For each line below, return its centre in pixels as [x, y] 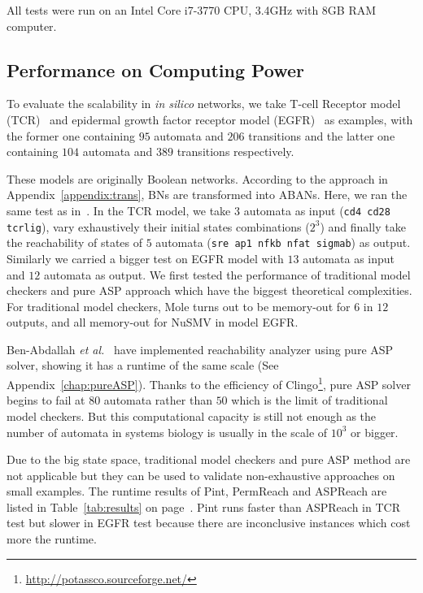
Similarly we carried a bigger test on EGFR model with [145, 258]
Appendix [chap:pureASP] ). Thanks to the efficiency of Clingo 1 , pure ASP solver [209, 383]
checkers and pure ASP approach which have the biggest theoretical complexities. [209, 290]
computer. [32, 26]
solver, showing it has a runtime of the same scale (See [143, 365]
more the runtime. [52, 539]
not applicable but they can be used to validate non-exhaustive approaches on [201, 475]
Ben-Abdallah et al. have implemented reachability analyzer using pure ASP [200, 349]
